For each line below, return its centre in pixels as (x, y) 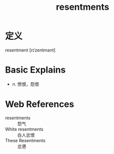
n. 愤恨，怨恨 (26, 84)
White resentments (24, 129)
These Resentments (25, 140)
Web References (40, 104)
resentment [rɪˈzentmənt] (30, 50)
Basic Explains (35, 70)
